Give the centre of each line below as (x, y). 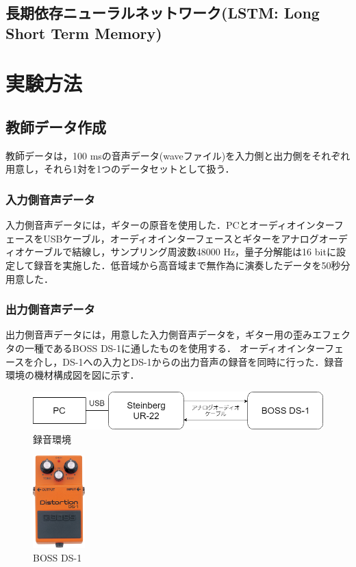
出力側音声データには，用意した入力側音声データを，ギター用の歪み (159, 335)
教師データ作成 (56, 126)
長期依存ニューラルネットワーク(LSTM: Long (163, 13)
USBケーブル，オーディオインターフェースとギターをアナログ (181, 238)
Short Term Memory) (84, 33)
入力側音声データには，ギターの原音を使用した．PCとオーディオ (151, 225)
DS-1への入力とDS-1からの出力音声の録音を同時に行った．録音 (203, 361)
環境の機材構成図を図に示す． (73, 375)
